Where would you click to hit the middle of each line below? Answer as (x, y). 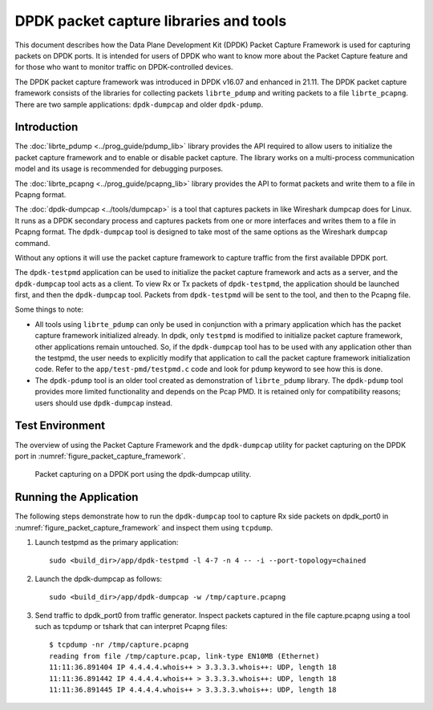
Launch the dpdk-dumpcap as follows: (99, 579)
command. (32, 243)
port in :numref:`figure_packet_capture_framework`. (100, 456)
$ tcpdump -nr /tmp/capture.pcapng (119, 645)
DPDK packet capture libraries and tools (151, 21)
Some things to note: (49, 309)
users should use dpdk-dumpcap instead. (103, 403)
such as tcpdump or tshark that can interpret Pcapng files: (131, 626)
